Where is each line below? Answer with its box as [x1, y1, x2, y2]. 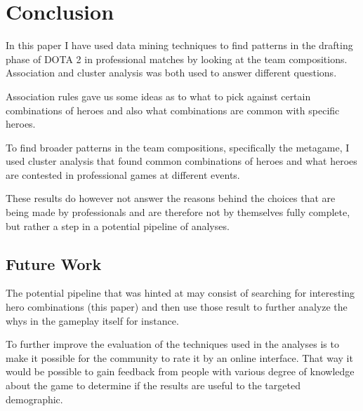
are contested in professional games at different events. [6, 167, 240, 182]
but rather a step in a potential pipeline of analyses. [6, 218, 230, 233]
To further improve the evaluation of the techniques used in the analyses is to [6, 337, 339, 351]
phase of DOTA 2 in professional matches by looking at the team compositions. [6, 51, 348, 66]
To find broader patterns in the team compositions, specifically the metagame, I [6, 140, 350, 154]
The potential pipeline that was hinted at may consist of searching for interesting [6, 285, 355, 300]
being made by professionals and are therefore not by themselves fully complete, [6, 205, 350, 220]
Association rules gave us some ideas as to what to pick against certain [6, 88, 311, 103]
